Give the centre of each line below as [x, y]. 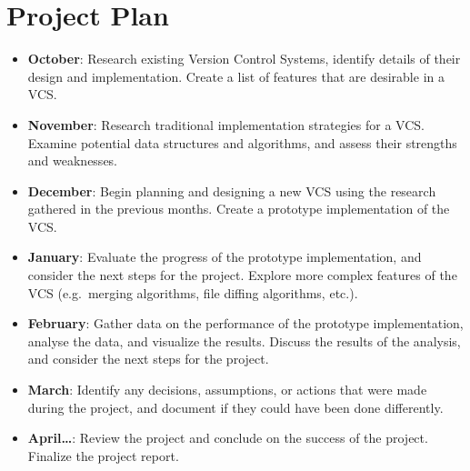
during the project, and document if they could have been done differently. [235, 407]
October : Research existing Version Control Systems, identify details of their [244, 59]
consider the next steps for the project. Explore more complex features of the [242, 275]
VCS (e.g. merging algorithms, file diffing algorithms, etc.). [193, 292]
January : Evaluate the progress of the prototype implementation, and [225, 257]
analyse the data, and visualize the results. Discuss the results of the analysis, [244, 341]
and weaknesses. [73, 160]
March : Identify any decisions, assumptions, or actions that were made [227, 390]
